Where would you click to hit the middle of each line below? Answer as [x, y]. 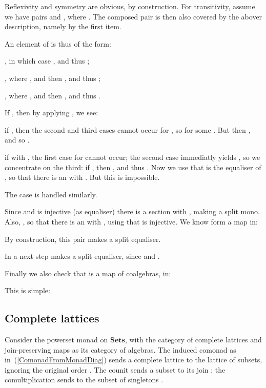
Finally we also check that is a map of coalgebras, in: [88, 273]
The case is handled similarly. [51, 194]
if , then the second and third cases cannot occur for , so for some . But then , [128, 129]
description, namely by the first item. [63, 26]
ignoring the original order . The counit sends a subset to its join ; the [115, 369]
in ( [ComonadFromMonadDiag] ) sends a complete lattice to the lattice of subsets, [134, 360]
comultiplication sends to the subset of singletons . [84, 380]
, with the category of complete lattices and [193, 340]
